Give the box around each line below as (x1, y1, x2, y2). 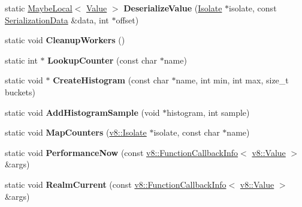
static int (5, 53, 38, 66)
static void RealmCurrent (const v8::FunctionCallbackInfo (5, 178, 226, 190)
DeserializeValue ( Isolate (123, 2, 222, 14)
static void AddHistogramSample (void (5, 106, 160, 118)
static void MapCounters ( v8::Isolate (5, 126, 147, 139)
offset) (116, 13, 139, 26)
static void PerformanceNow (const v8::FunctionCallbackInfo (5, 146, 238, 158)
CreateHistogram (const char (53, 74, 169, 86)
